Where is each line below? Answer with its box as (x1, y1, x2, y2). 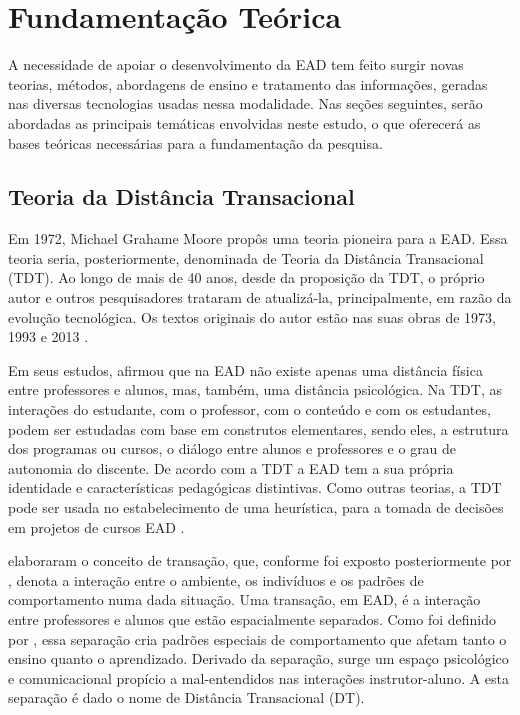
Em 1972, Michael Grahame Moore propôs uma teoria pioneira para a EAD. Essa (8, 228, 508, 249)
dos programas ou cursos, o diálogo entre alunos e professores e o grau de (8, 438, 457, 459)
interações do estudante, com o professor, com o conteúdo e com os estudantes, (8, 399, 491, 420)
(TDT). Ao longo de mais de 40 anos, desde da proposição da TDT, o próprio (8, 267, 485, 288)
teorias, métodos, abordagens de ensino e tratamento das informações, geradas (8, 73, 488, 94)
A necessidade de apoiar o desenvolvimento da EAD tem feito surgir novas (8, 54, 464, 75)
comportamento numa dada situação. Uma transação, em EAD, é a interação (8, 589, 481, 610)
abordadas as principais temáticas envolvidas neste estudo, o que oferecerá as (8, 112, 481, 133)
